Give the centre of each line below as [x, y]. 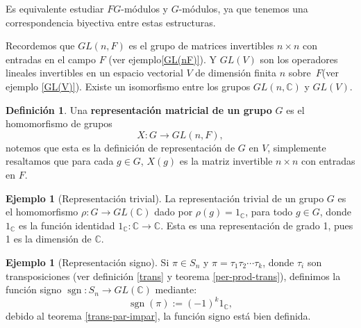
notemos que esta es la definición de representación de [120, 147]
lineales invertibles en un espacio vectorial [94, 73]
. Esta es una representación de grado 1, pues [257, 225]
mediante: [176, 289]
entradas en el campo [51, 59]
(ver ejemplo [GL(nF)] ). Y [163, 59]
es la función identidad [67, 225]
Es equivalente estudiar [55, 8]
